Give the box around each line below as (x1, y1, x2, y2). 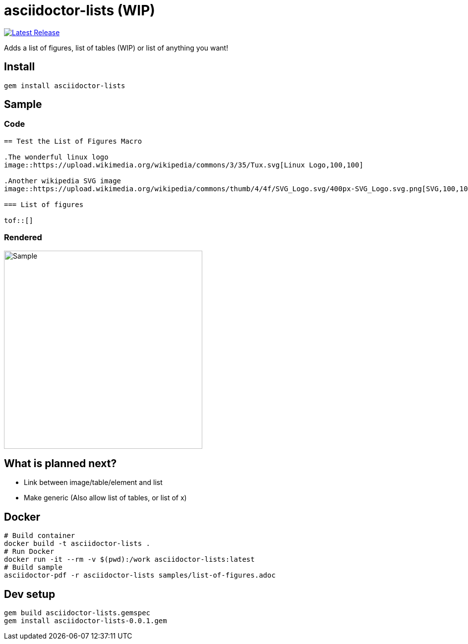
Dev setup (4, 588, 56, 600)
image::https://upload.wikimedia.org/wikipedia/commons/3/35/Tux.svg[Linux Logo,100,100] (4, 161, 363, 169)
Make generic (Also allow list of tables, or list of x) (24, 493, 187, 502)
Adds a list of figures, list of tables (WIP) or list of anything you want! (4, 43, 229, 52)
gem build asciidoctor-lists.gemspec (4, 609, 151, 617)
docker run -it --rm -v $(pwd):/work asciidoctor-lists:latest (4, 555, 255, 564)
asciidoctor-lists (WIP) (4, 2, 155, 19)
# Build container (4, 532, 75, 540)
